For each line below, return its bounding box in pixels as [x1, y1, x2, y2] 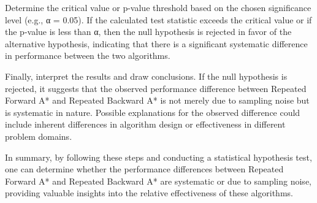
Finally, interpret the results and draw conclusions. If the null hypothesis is [5, 69, 288, 82]
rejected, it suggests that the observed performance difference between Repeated [5, 82, 307, 94]
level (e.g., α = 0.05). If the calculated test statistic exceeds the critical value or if [5, 13, 312, 26]
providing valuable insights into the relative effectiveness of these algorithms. [5, 186, 293, 199]
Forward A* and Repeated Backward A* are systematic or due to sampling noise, [5, 174, 311, 187]
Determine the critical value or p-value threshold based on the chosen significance [5, 1, 311, 13]
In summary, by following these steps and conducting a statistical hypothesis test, [5, 150, 312, 163]
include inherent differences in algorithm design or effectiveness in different [5, 118, 286, 131]
